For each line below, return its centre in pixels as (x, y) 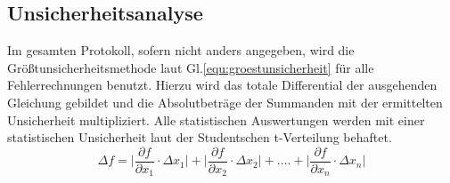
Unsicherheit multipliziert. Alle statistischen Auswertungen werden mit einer (216, 119)
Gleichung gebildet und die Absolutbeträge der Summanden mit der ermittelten (225, 102)
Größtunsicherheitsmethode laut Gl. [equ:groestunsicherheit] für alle (191, 67)
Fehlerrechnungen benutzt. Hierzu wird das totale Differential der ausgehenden (222, 85)
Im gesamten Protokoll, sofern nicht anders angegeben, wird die (181, 50)
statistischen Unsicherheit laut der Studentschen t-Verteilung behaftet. (200, 137)
